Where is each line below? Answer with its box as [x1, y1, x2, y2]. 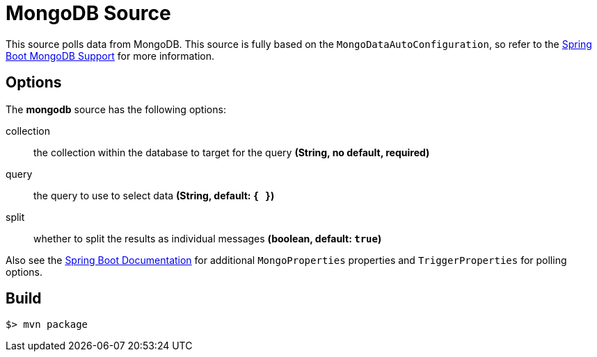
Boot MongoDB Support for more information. [6, 49, 215, 62]
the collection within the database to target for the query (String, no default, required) [33, 146, 430, 158]
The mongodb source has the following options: [6, 103, 226, 115]
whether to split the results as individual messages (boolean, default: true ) [33, 232, 382, 244]
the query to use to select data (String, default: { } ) [33, 189, 275, 201]
